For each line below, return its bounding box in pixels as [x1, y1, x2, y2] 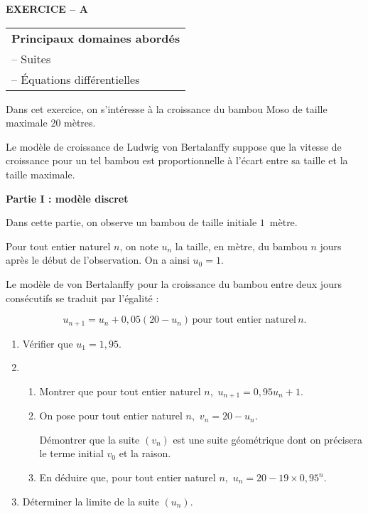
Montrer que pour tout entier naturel [39, 383, 201, 398]
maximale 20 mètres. [6, 115, 96, 130]
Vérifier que [22, 336, 73, 350]
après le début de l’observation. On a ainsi [6, 252, 190, 267]
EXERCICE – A [6, 1, 88, 16]
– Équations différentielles [11, 70, 140, 87]
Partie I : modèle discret [6, 191, 129, 205]
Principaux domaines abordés [11, 29, 180, 46]
